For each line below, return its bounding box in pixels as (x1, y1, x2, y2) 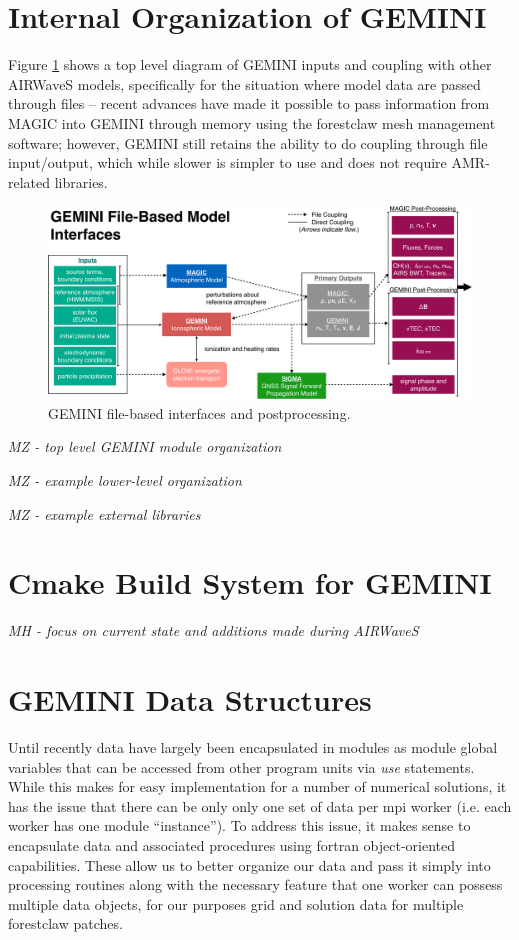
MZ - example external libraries (8, 503, 201, 524)
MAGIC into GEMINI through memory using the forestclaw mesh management (8, 112, 496, 133)
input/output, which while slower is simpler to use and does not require (8, 152, 447, 173)
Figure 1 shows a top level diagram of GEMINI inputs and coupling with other (8, 54, 492, 75)
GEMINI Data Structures (8, 679, 372, 720)
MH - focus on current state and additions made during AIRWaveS (8, 620, 419, 641)
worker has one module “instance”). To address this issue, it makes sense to (8, 815, 471, 836)
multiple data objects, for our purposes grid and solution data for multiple (8, 893, 464, 914)
